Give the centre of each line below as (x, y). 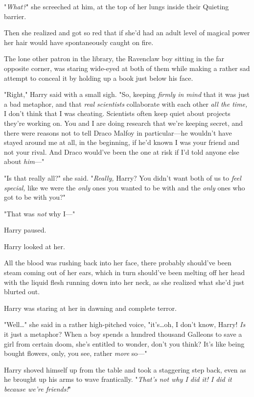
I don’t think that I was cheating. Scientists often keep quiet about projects (117, 113)
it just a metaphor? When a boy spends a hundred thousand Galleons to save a (123, 334)
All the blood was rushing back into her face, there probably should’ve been (118, 263)
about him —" (24, 161)
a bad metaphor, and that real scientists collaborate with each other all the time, (126, 104)
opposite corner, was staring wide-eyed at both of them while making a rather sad (127, 68)
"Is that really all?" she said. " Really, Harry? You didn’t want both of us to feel (123, 177)
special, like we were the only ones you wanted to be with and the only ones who (125, 187)
